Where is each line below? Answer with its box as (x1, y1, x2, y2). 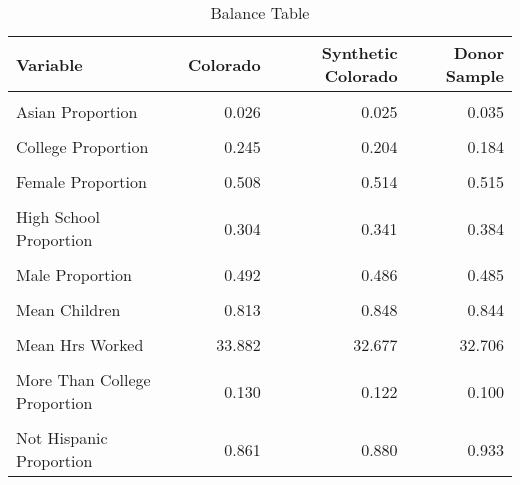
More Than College (16, 368, 151, 391)
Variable (16, 52, 83, 76)
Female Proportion (16, 170, 147, 193)
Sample (445, 64, 504, 87)
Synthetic (321, 41, 398, 64)
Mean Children (16, 298, 121, 321)
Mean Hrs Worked (16, 333, 144, 356)
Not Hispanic (16, 426, 108, 449)
